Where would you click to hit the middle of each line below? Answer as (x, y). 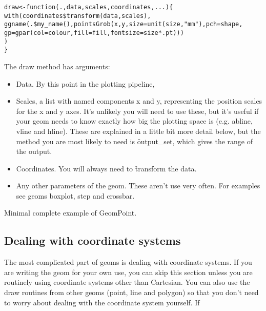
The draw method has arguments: (57, 66)
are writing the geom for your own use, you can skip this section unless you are (128, 272)
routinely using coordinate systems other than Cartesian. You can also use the (127, 282)
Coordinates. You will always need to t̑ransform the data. (106, 168)
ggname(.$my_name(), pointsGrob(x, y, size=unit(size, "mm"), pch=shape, (124, 24)
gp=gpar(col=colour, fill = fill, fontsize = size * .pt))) (94, 33)
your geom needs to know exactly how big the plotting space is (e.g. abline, (134, 121)
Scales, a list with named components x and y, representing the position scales (139, 101)
